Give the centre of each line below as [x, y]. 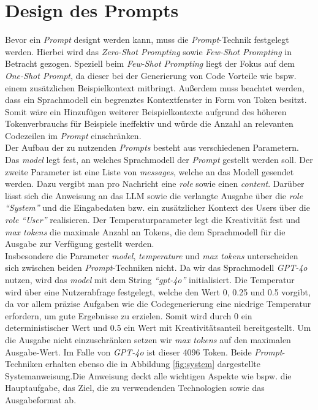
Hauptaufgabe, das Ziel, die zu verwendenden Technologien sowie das [135, 388]
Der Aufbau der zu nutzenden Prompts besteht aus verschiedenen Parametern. [152, 147]
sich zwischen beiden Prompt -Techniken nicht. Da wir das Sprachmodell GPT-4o [156, 268]
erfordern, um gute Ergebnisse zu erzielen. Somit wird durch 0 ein [129, 315]
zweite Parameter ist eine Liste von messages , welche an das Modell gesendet [150, 171]
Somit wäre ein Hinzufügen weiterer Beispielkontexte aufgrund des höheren [146, 111]
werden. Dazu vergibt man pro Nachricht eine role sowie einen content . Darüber [155, 184]
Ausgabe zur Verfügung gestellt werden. [80, 244]
